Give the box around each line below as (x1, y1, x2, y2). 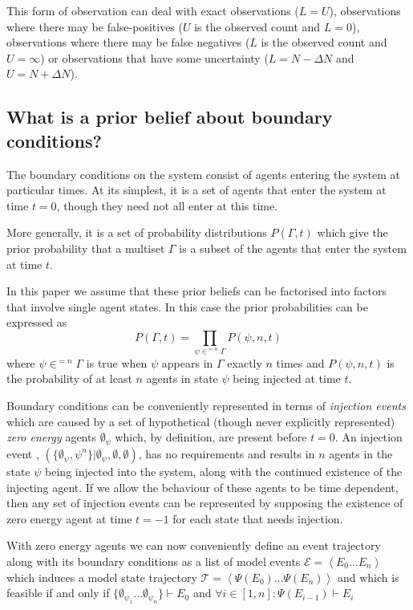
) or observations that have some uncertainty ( (40, 49, 269, 66)
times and (276, 354, 325, 371)
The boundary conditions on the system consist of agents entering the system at (6, 165, 401, 182)
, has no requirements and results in (138, 445, 315, 462)
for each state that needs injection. (172, 510, 343, 527)
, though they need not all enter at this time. (56, 197, 278, 213)
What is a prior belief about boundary (6, 104, 333, 129)
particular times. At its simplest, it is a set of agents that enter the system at (6, 181, 387, 198)
